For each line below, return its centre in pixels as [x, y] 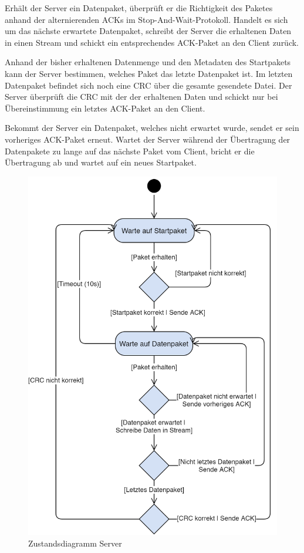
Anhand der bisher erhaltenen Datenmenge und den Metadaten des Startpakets [148, 62]
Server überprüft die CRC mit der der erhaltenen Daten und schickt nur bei [141, 97]
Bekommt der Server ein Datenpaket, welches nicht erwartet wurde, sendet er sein [152, 128]
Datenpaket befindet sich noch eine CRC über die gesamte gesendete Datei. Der [148, 85]
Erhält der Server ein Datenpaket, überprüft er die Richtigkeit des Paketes [139, 8]
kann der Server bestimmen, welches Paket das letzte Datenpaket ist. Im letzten [149, 73]
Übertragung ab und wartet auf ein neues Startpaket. [101, 162]
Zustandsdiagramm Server [75, 543]
